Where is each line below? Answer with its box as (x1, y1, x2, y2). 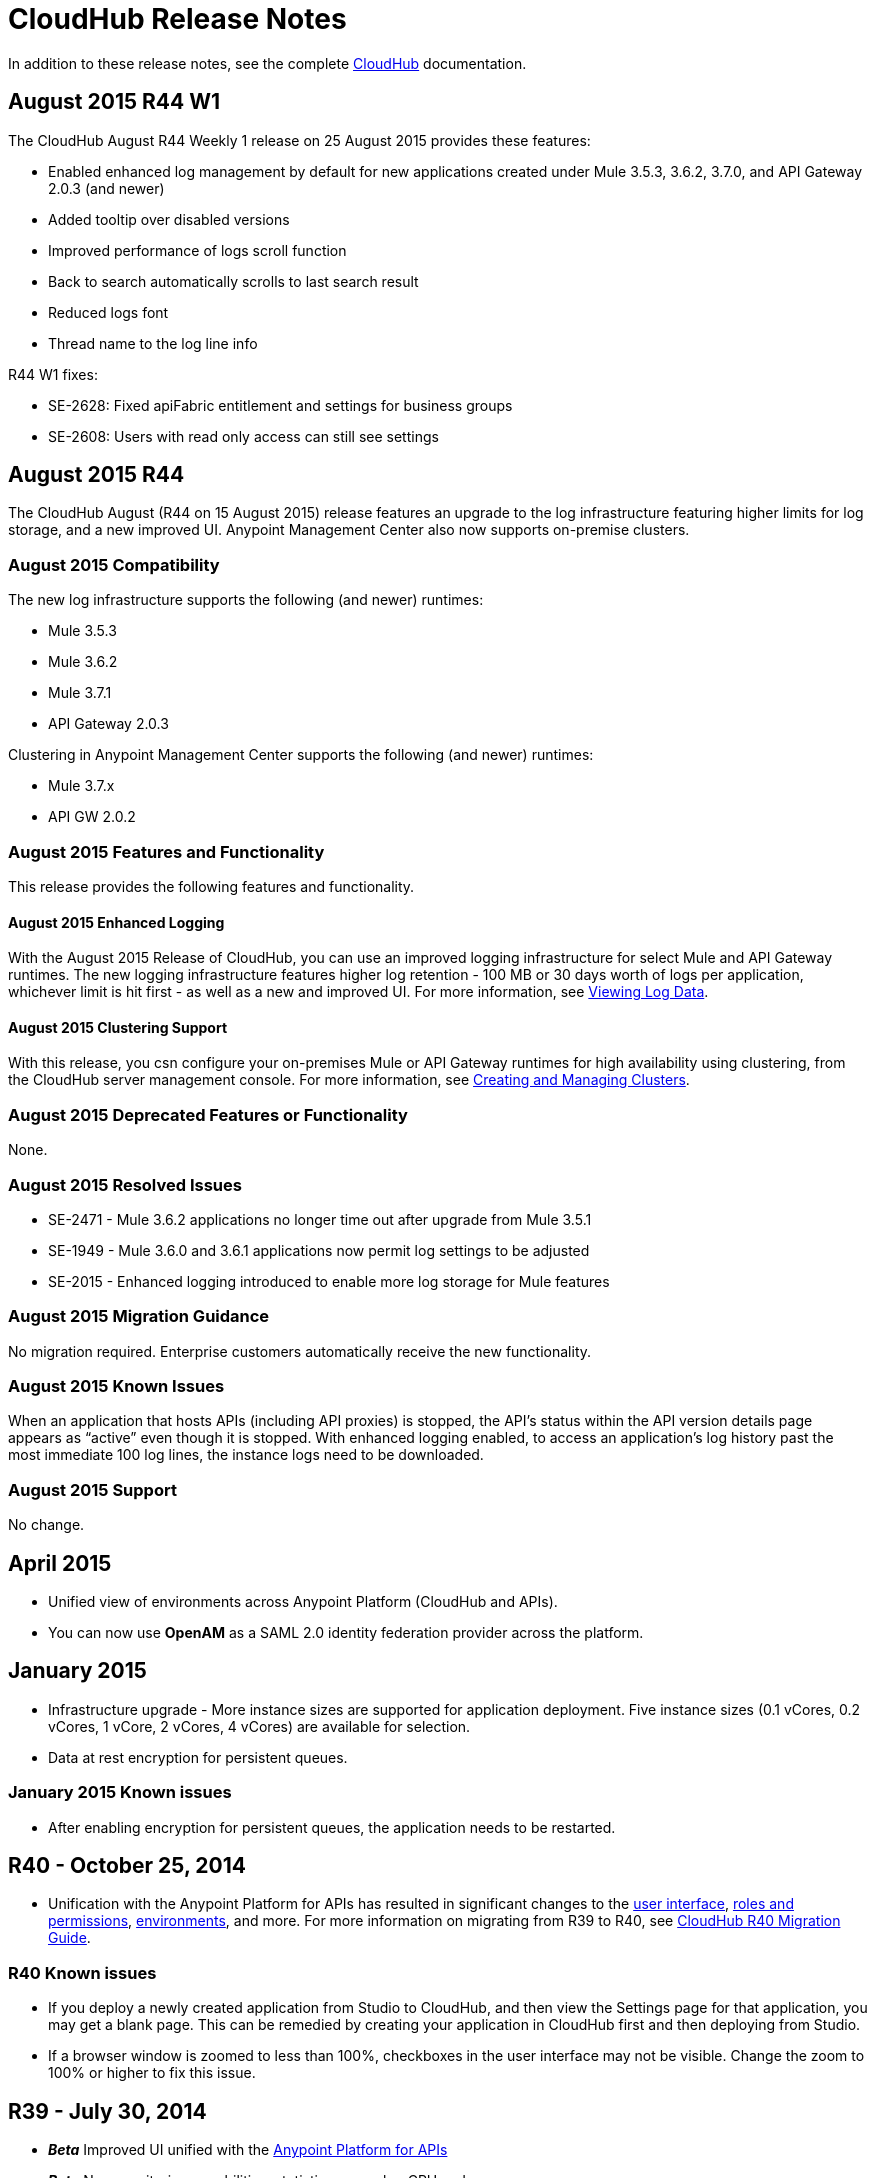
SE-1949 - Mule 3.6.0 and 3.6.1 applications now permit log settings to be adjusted (48, 1241, 590, 1259)
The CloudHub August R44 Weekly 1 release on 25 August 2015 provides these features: (8, 131, 591, 149)
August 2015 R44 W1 (8, 89, 221, 115)
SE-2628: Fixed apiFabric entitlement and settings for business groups (48, 396, 513, 414)
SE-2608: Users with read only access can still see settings (48, 427, 439, 445)
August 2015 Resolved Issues (8, 1174, 242, 1195)
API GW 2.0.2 (48, 808, 136, 826)
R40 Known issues (8, 1962, 157, 1983)
